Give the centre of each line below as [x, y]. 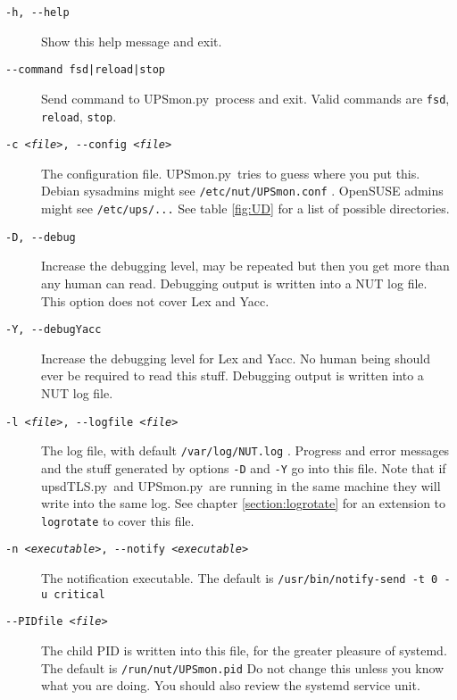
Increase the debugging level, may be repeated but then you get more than [245, 266]
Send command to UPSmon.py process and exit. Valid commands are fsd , [245, 98]
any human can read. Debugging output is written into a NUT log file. [234, 283]
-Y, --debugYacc [54, 330]
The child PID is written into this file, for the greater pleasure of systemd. [244, 650]
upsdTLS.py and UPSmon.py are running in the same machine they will [241, 485]
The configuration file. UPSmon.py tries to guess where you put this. [231, 173]
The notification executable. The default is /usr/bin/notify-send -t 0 [240, 578]
